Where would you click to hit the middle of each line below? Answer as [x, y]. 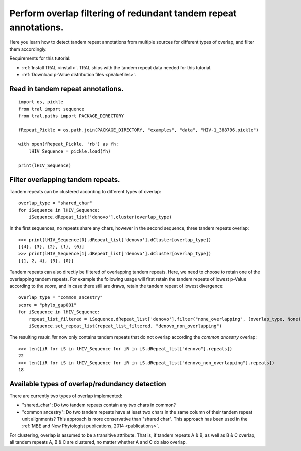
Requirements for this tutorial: [40, 58]
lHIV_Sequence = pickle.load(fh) [70, 151]
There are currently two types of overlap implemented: [66, 396]
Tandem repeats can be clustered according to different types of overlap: [85, 191]
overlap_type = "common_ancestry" [60, 298]
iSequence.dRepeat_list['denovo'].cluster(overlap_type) [100, 217]
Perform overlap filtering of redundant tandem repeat [123, 13]
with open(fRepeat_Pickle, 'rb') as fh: [68, 144]
